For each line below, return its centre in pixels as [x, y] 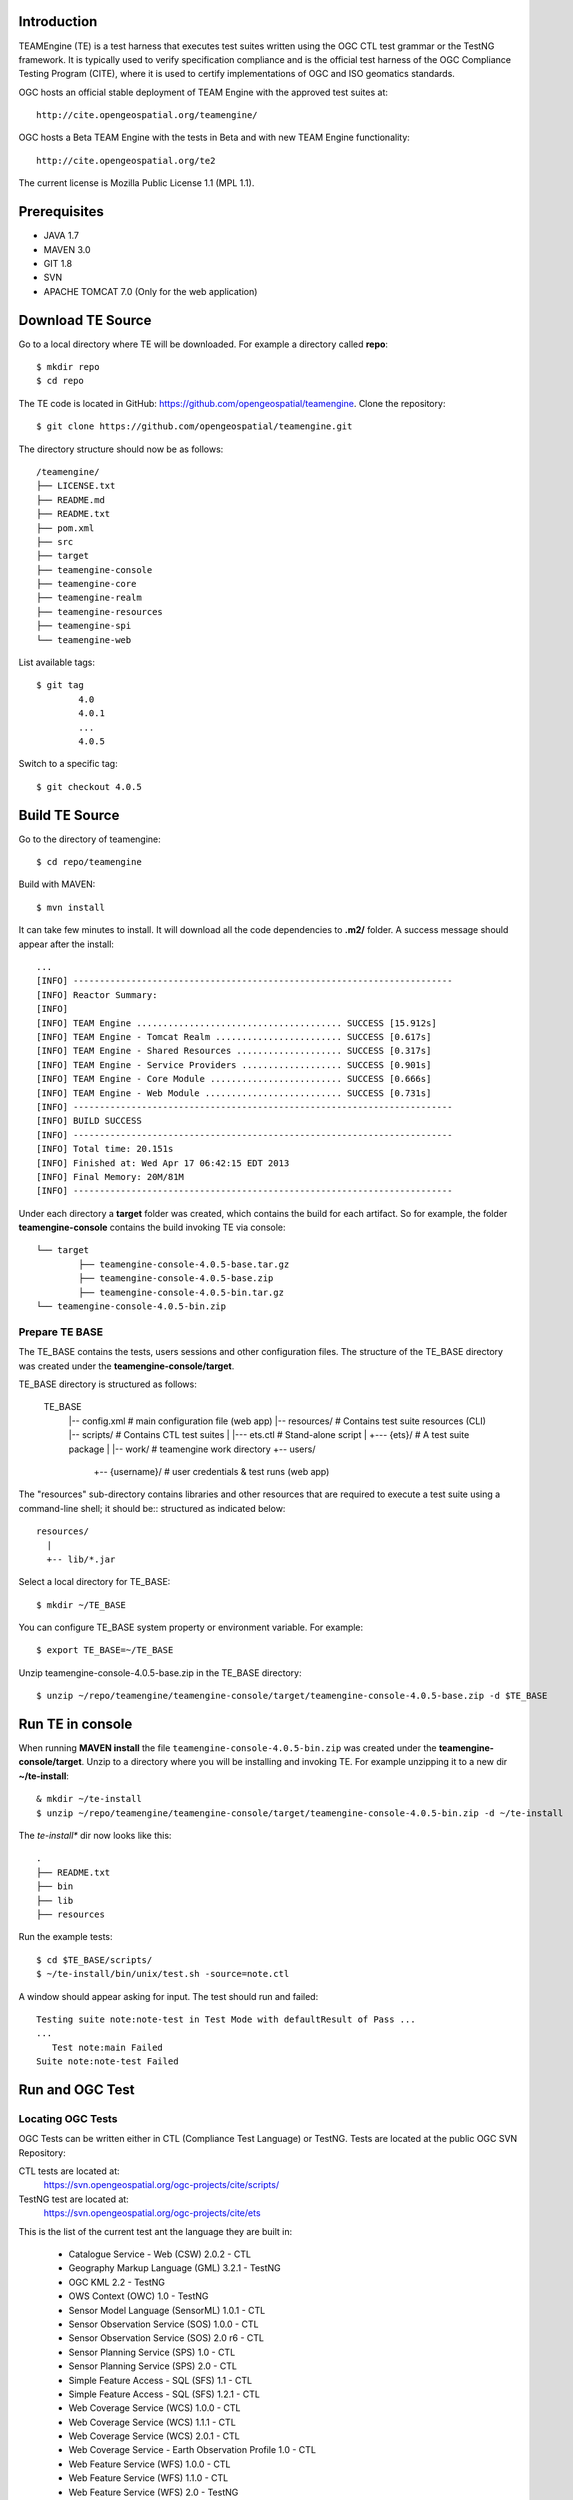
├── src [55, 541]
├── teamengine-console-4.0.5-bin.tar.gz [181, 1292]
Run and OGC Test [76, 2089]
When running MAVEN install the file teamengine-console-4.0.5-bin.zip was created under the [227, 1748]
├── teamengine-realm [89, 598]
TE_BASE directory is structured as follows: [107, 1384]
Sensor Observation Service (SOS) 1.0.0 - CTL [163, 2324]
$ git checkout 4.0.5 [89, 786]
